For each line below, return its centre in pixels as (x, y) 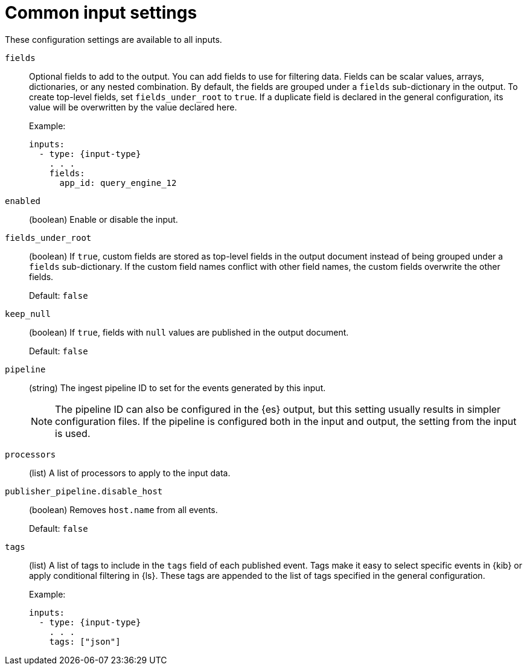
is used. (73, 433)
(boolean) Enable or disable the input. (104, 219)
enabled (23, 201)
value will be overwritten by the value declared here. (133, 107)
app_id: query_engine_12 (118, 183)
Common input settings (101, 13)
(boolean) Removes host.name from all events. (123, 509)
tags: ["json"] (85, 641)
